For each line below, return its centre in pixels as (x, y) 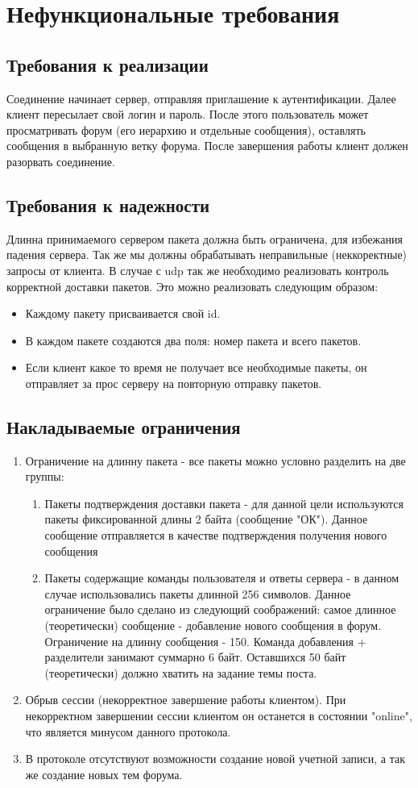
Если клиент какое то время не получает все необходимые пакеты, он (196, 367)
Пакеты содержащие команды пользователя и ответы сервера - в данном (222, 578)
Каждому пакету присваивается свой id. (123, 313)
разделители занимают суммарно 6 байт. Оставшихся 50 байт (195, 657)
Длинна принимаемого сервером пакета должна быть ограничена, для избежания (205, 238)
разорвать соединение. (61, 161)
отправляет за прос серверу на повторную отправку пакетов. (174, 383)
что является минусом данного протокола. (128, 731)
